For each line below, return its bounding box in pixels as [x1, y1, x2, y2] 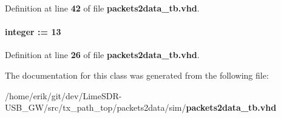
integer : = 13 [5, 25, 61, 38]
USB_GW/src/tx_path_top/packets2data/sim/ [5, 101, 186, 114]
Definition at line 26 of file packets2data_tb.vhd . [5, 48, 200, 61]
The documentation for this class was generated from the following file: [5, 68, 269, 81]
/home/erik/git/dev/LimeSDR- [5, 89, 122, 102]
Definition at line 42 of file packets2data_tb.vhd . [5, 2, 200, 14]
